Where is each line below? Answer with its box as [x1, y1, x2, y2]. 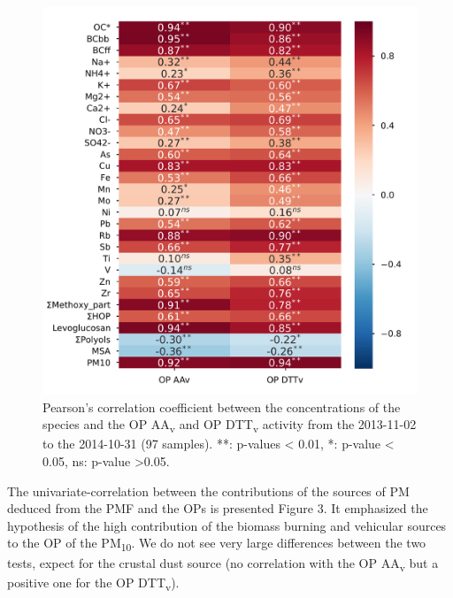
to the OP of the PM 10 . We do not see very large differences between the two [7, 533, 426, 555]
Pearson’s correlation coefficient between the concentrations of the [42, 397, 401, 416]
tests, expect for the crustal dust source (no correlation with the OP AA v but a [7, 553, 439, 574]
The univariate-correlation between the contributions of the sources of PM [7, 481, 410, 500]
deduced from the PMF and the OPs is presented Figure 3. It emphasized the [7, 499, 428, 517]
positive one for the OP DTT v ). [7, 572, 180, 594]
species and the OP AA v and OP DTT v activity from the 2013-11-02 [42, 415, 417, 436]
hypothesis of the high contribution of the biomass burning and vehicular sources [7, 516, 447, 534]
